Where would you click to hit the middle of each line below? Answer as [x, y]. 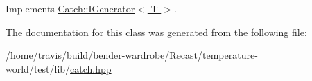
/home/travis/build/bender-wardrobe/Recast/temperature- [132, 55]
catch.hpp [91, 68]
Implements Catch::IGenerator [70, 8]
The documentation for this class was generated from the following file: [156, 31]
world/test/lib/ [38, 68]
